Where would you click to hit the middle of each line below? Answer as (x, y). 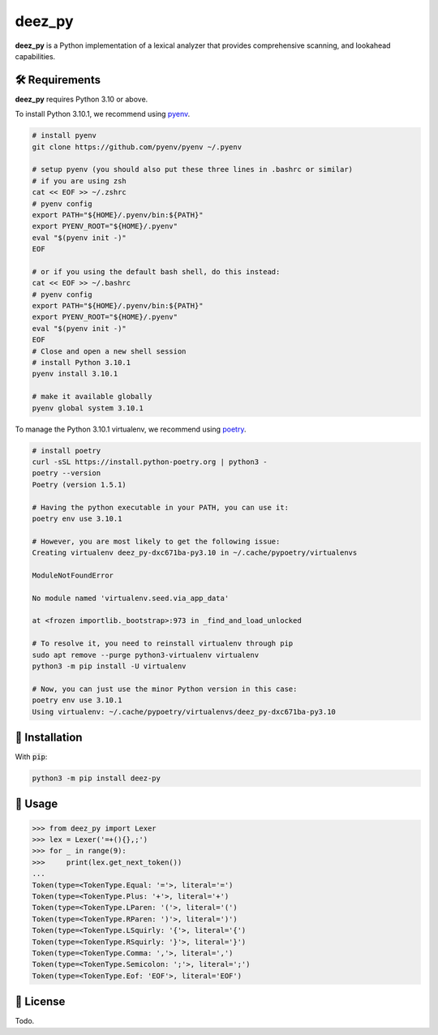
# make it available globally (92, 397)
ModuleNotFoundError (73, 575)
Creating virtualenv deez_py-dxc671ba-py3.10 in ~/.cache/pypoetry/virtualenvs (195, 553)
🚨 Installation (49, 737)
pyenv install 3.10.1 (75, 374)
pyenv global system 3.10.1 (88, 408)
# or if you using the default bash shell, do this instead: (156, 271)
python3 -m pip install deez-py (97, 778)
